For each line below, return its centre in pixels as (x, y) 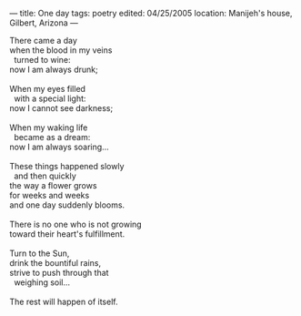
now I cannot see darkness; (61, 108)
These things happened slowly (67, 166)
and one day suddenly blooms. (67, 205)
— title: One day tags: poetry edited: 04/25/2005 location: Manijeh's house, (151, 13)
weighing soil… (42, 282)
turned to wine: (42, 60)
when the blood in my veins (61, 50)
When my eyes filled (48, 89)
